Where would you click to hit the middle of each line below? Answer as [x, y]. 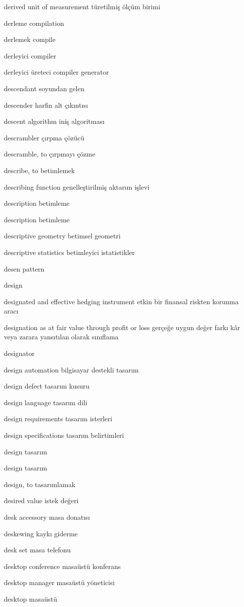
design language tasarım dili [46, 402]
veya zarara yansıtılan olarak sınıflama [61, 337]
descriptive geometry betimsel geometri [62, 236]
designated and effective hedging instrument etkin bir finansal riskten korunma [121, 301]
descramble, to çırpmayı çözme [50, 154]
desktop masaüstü [31, 598]
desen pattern [24, 268]
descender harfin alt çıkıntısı [46, 105]
